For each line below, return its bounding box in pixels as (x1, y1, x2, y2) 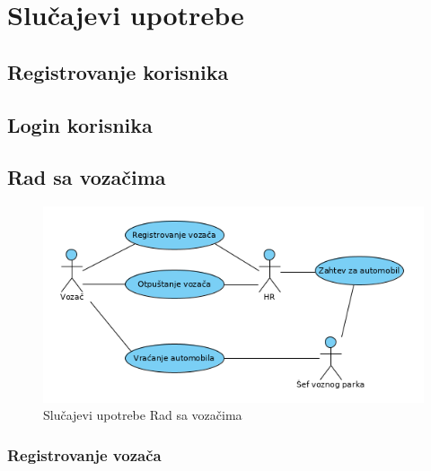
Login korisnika (7, 110, 153, 138)
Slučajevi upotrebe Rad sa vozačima (43, 406, 242, 424)
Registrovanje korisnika (7, 57, 229, 85)
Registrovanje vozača (7, 443, 162, 466)
